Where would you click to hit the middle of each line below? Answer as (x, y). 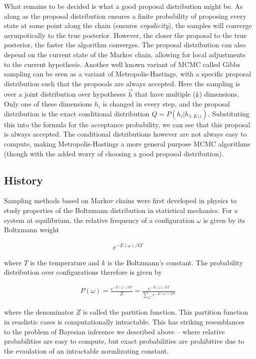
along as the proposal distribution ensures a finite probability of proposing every (125, 16)
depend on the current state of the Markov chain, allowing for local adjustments (125, 54)
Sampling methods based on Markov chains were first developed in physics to (121, 200)
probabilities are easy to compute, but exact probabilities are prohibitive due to (124, 341)
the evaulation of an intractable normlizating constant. (86, 350)
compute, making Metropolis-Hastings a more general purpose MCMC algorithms (127, 143)
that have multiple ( (165, 94)
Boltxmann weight (32, 230)
